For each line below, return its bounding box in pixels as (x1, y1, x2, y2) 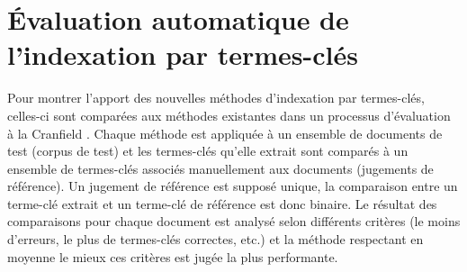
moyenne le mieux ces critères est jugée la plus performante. (7, 247, 338, 266)
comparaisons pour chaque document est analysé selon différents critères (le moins (7, 212, 461, 231)
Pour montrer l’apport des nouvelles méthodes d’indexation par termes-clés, (7, 88, 425, 107)
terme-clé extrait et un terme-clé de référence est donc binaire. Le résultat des (7, 194, 437, 213)
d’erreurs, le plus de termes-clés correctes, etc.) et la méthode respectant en (7, 230, 424, 249)
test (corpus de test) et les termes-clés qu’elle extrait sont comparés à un (7, 141, 409, 160)
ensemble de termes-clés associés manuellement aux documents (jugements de (7, 159, 434, 177)
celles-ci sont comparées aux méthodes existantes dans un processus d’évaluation (7, 105, 451, 124)
